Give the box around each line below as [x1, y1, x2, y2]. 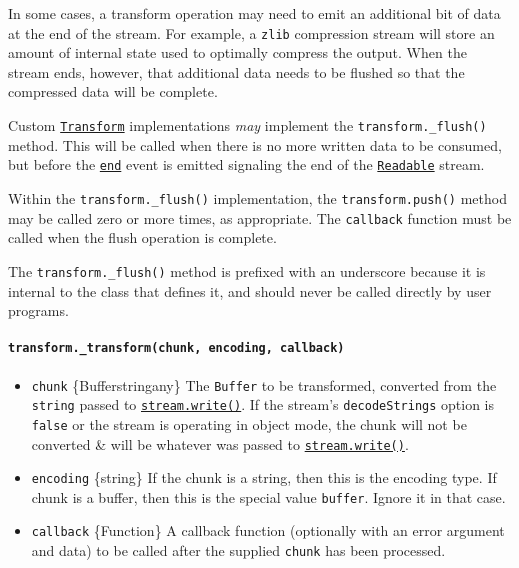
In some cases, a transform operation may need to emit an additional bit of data [8, 3, 501, 23]
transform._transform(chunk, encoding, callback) [8, 341, 345, 356]
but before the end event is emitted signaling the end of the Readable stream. [8, 154, 485, 175]
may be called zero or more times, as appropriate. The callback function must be [8, 207, 512, 228]
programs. [8, 300, 69, 321]
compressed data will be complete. [8, 81, 218, 102]
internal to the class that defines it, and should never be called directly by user [8, 280, 492, 301]
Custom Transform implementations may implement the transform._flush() [8, 115, 487, 136]
